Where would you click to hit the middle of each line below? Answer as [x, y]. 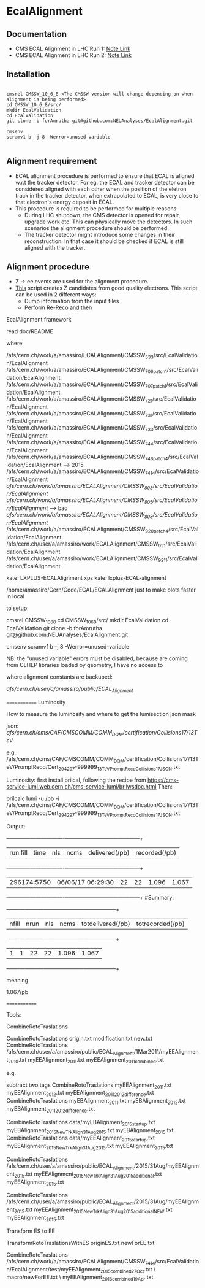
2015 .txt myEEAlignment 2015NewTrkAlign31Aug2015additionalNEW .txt [93, 1210]
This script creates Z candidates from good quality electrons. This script [106, 288]
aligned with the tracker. [55, 247]
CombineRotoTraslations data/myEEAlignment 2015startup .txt [80, 1139]
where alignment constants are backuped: [60, 677]
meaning [17, 980]
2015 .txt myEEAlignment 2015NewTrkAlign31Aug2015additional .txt [88, 1174]
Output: [16, 826]
